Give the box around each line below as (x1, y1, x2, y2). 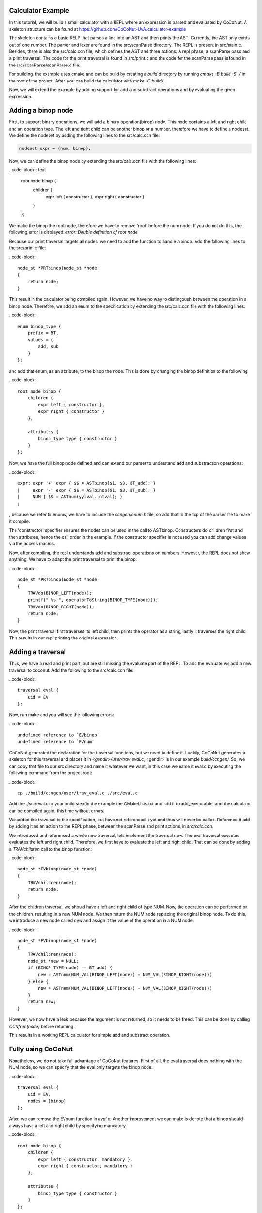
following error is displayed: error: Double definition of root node (9, 229, 138, 235)
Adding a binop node (9, 106, 73, 115)
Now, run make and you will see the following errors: (9, 712, 114, 718)
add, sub (38, 344, 59, 349)
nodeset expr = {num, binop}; (19, 146, 91, 151)
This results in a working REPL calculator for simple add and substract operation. (9, 1033, 171, 1038)
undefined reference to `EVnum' (17, 739, 95, 744)
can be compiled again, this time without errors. (9, 808, 105, 814)
